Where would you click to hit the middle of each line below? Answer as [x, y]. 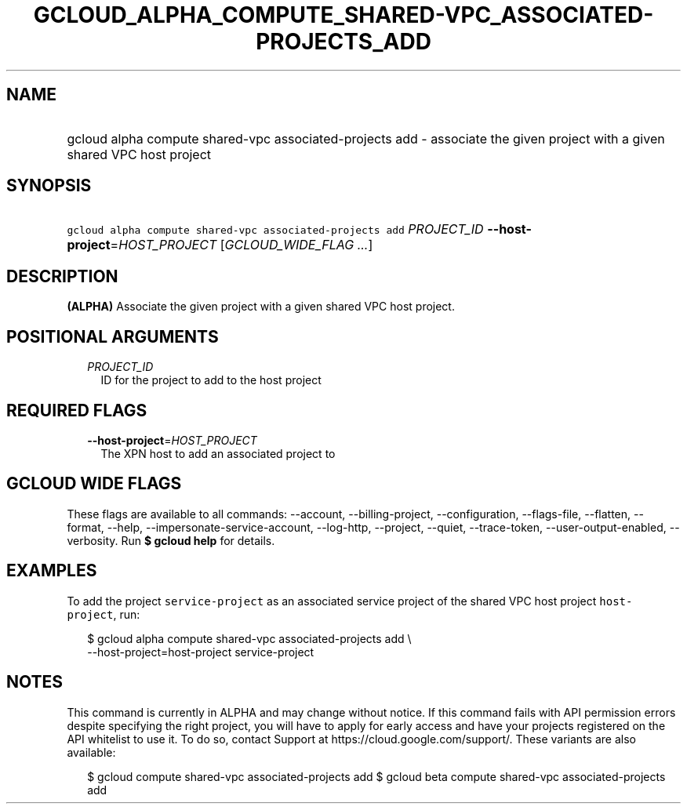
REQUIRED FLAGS [77, 410]
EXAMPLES [52, 571]
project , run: [104, 614]
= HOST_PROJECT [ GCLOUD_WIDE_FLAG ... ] [242, 245]
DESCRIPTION [62, 276]
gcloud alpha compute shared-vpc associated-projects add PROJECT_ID [275, 229]
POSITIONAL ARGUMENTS [113, 336]
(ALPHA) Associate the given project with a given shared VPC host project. [261, 307]
